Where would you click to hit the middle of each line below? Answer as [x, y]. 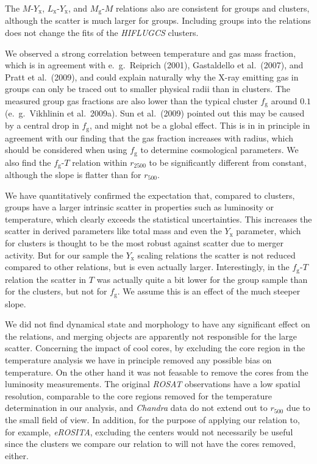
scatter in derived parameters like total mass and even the [113, 231]
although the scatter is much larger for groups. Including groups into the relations [158, 20]
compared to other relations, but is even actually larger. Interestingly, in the [147, 267]
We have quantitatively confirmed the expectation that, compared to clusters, [150, 195]
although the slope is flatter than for [73, 175]
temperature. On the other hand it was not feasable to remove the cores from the [157, 372]
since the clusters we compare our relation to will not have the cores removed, [150, 444]
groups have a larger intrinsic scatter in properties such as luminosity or [140, 207]
